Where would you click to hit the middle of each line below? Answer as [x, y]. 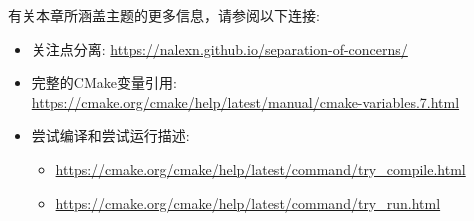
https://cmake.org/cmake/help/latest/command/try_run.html [248, 202]
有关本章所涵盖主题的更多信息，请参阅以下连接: [164, 15]
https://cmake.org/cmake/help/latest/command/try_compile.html [260, 168]
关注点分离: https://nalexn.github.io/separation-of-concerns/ [219, 48]
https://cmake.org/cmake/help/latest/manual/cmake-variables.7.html [245, 101]
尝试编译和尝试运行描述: [110, 135]
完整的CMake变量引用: [104, 82]
